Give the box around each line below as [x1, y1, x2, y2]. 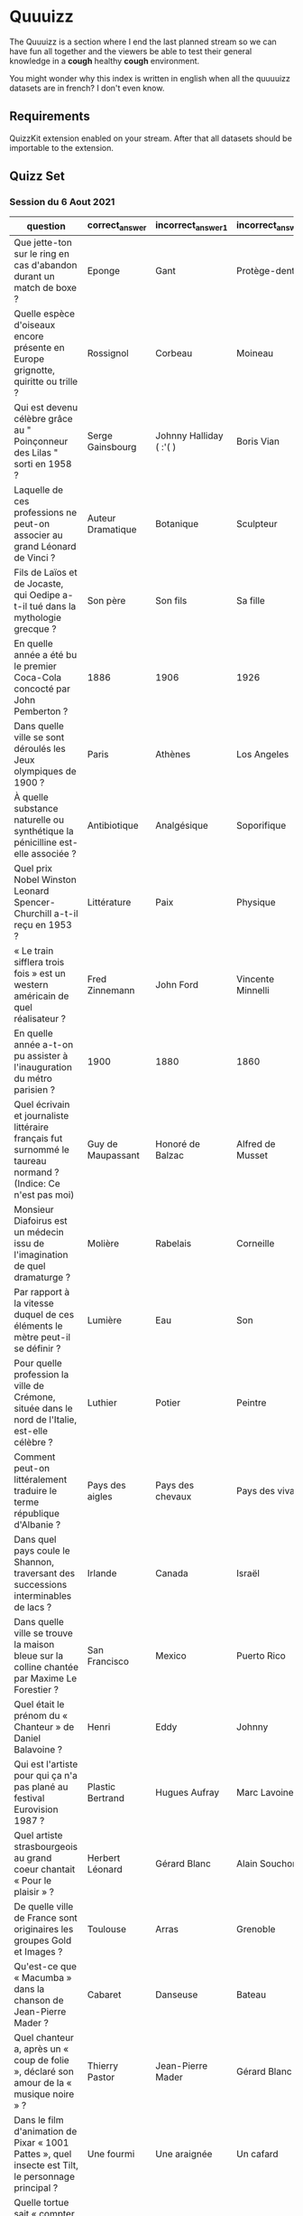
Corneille [235, 1236, 275, 1249]
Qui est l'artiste [14, 1758, 78, 1770]
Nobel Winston [14, 873, 77, 886]
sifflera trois [14, 955, 65, 968]
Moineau [235, 346, 274, 359]
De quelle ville [14, 1900, 74, 1912]
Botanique [155, 517, 199, 530]
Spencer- [14, 896, 56, 908]
